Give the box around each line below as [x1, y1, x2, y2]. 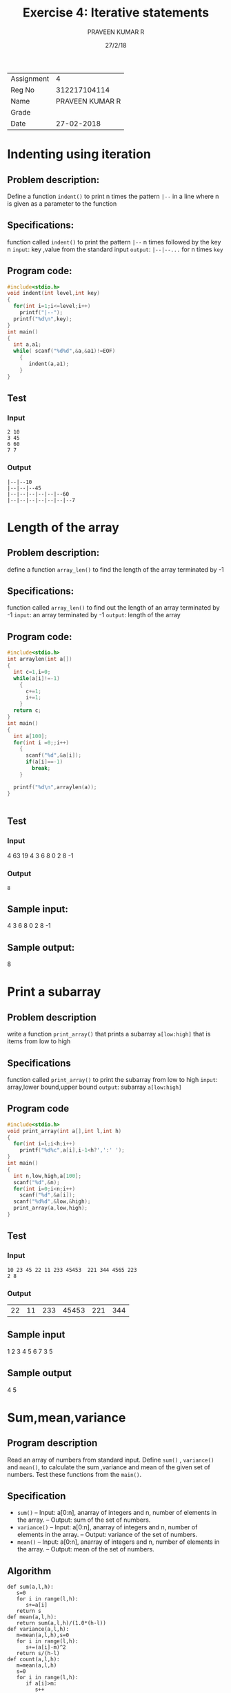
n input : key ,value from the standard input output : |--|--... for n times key [7, 245, 223, 253]
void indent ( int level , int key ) [7, 290, 100, 297]
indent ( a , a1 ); [28, 360, 70, 367]
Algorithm [7, 1565, 52, 1577]
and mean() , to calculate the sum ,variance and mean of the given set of [7, 1462, 210, 1471]
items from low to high [7, 1037, 71, 1045]
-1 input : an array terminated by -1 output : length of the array [7, 611, 181, 619]
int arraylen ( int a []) [7, 656, 72, 663]
